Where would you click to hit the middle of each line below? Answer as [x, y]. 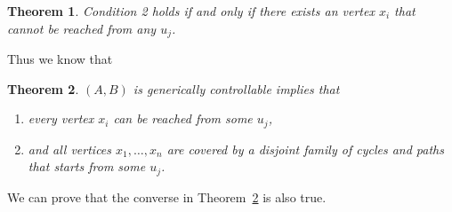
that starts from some [87, 166]
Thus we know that [60, 59]
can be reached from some [183, 118]
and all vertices [70, 149]
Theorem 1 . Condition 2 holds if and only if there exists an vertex [191, 11]
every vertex [61, 118]
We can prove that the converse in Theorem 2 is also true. [167, 196]
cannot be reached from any [82, 28]
